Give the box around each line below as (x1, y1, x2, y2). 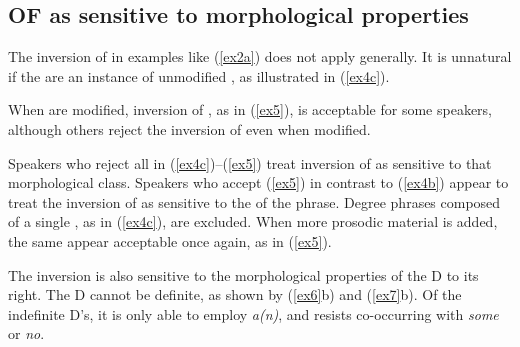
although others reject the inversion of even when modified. (8, 118, 371, 139)
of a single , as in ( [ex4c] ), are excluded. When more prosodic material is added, (8, 211, 498, 232)
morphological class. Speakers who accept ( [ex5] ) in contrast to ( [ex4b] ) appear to (8, 172, 509, 193)
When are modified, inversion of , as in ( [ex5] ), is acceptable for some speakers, (8, 99, 492, 120)
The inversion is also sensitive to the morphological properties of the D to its (8, 264, 479, 285)
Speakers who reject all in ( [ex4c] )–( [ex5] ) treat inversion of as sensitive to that (8, 152, 492, 173)
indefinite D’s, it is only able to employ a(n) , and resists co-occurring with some (8, 303, 499, 324)
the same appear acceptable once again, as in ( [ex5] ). (8, 230, 332, 251)
